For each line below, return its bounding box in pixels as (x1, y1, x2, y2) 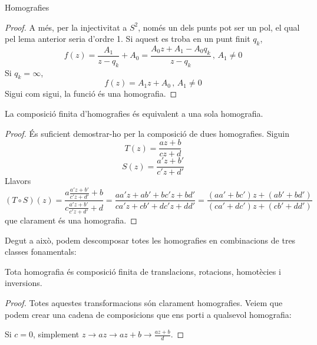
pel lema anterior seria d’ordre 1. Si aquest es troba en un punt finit (5, 32, 250, 45)
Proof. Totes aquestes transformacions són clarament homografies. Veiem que (5, 297, 283, 308)
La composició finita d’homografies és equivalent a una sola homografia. (5, 107, 263, 119)
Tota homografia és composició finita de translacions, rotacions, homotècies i (5, 265, 281, 277)
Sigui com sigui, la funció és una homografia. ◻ (5, 87, 177, 100)
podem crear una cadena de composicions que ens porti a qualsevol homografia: (5, 308, 292, 320)
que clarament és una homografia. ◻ (5, 214, 137, 226)
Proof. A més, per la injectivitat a (5, 21, 127, 33)
